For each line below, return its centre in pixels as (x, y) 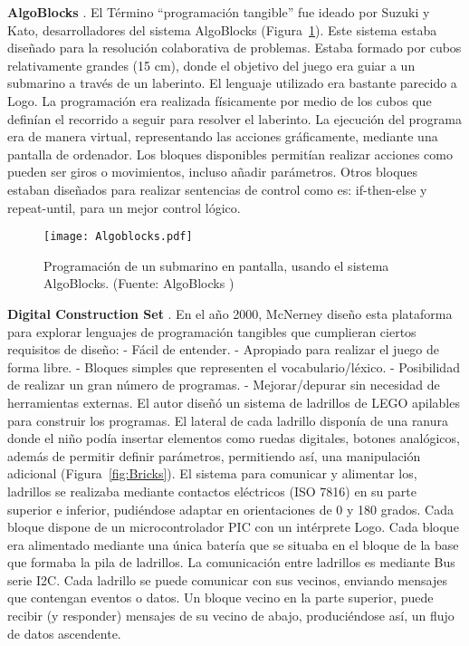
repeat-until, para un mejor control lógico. (124, 207)
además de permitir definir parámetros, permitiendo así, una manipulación (214, 455)
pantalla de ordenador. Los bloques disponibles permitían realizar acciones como (230, 154)
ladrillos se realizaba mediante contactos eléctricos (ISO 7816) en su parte (212, 491)
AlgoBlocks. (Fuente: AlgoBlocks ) (139, 283)
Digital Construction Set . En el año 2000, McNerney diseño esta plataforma (230, 313)
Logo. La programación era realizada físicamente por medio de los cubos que (220, 100)
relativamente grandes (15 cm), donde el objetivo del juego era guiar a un (211, 65)
